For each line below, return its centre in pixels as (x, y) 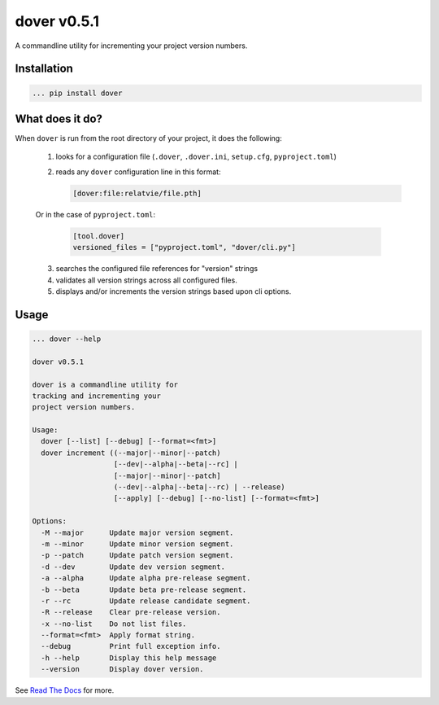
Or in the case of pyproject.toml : (96, 214)
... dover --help (67, 339)
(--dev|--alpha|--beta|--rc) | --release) (199, 487)
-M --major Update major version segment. (137, 532)
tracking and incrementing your (97, 396)
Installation (44, 69)
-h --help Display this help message (129, 658)
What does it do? (59, 118)
